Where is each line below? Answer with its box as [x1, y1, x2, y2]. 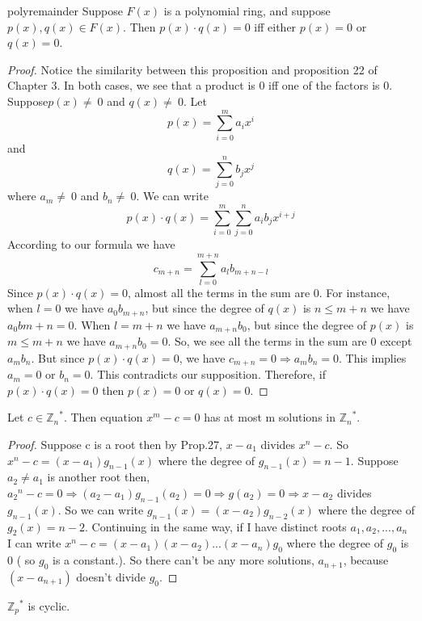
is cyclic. [27, 598, 70, 614]
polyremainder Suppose [7, 2, 123, 19]
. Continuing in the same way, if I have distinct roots [85, 518, 347, 535]
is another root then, [47, 468, 150, 485]
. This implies [338, 349, 407, 366]
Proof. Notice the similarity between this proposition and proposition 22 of [7, 61, 378, 78]
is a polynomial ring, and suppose [163, 2, 331, 19]
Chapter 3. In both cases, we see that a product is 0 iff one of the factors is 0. [7, 77, 393, 94]
